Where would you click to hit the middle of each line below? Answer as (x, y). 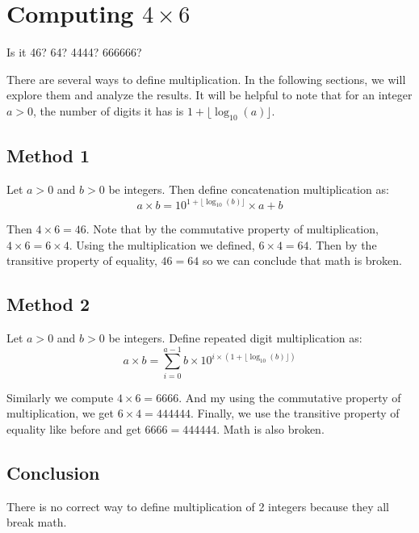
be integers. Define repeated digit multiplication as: (235, 337)
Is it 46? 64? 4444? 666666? (74, 52)
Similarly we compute (60, 397)
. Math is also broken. (270, 428)
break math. (37, 522)
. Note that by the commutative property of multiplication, (232, 229)
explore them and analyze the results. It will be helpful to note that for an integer (209, 95)
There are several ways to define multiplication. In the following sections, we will (206, 79)
